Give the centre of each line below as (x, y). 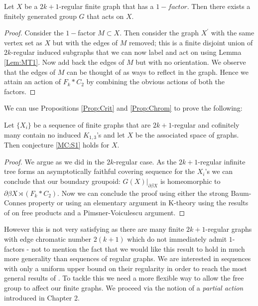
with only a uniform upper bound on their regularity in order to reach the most (126, 268)
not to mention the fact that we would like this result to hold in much (138, 248)
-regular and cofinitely (206, 124)
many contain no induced (43, 134)
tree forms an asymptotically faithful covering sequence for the (100, 171)
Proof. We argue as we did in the (54, 161)
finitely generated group (40, 16)
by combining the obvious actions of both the (156, 81)
